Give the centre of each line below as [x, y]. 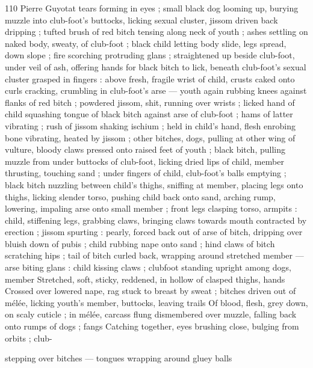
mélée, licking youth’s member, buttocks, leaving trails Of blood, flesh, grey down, [156, 302]
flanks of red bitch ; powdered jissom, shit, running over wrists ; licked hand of [150, 102]
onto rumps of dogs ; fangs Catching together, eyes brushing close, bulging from [152, 326]
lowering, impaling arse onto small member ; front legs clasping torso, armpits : [151, 208]
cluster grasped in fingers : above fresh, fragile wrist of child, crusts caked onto [150, 78]
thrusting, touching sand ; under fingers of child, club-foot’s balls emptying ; [146, 173]
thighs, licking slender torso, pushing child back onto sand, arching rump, [140, 196]
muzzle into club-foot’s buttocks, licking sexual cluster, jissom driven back [141, 20]
